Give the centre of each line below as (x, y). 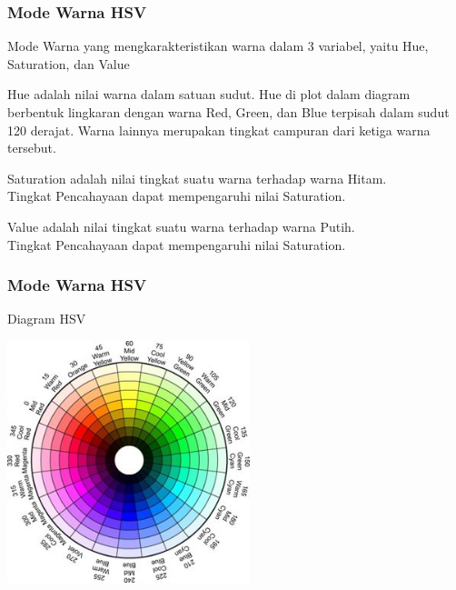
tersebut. (32, 148)
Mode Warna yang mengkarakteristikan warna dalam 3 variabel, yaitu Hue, (218, 46)
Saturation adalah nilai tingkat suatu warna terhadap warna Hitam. (197, 178)
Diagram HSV (47, 319)
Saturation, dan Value (69, 63)
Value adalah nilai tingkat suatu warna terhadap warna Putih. (181, 226)
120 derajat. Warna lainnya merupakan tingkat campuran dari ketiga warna (219, 130)
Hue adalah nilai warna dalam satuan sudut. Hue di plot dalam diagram (209, 94)
